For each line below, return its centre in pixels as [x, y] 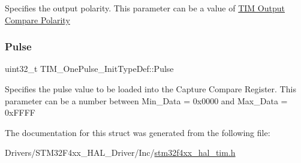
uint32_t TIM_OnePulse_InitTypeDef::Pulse [89, 69]
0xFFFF [20, 112]
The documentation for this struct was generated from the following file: [138, 132]
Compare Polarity [37, 19]
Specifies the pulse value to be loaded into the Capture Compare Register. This [150, 89]
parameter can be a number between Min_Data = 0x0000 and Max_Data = [146, 100]
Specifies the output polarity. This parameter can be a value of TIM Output [145, 8]
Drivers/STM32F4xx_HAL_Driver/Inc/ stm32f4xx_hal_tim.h [120, 153]
